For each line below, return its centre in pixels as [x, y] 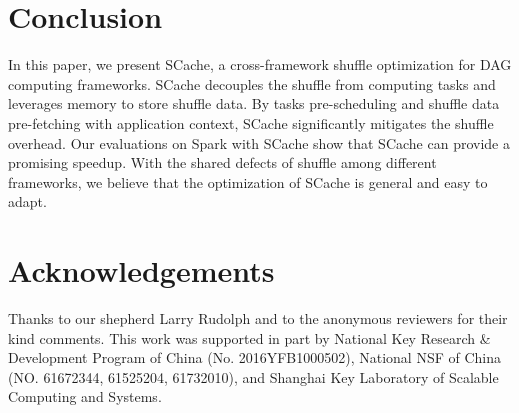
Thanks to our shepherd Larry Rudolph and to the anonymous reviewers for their [258, 318]
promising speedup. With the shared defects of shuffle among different [222, 162]
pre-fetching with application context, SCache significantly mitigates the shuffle [251, 122]
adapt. [27, 201]
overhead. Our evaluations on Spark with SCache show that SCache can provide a [259, 142]
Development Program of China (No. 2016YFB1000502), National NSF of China [255, 357]
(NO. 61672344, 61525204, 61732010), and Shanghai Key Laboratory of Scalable [253, 376]
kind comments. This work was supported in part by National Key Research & [249, 337]
